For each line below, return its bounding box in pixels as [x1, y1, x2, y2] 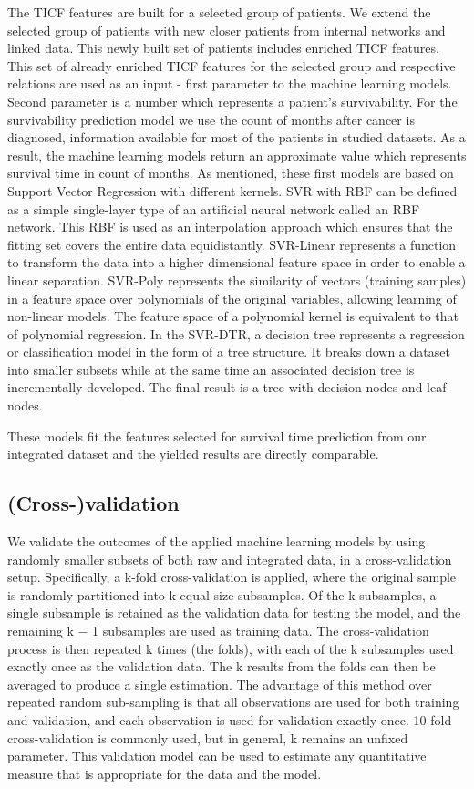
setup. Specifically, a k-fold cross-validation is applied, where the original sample [7, 567, 457, 587]
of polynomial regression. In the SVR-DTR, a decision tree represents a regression [7, 324, 465, 343]
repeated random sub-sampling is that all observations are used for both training [7, 692, 459, 711]
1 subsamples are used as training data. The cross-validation [92, 621, 429, 640]
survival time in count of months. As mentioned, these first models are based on [7, 163, 454, 182]
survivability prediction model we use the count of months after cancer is [7, 109, 415, 129]
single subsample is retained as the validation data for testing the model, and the [7, 603, 461, 622]
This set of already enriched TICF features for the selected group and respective [7, 56, 456, 75]
